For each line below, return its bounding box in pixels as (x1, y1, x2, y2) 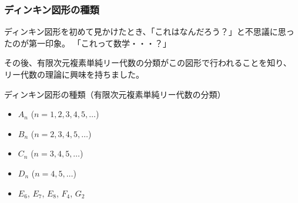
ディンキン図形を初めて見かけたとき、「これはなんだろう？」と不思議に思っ (4, 25, 294, 38)
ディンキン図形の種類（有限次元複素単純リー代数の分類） (4, 88, 226, 100)
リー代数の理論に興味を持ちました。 (4, 68, 144, 80)
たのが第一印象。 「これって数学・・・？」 (4, 36, 171, 49)
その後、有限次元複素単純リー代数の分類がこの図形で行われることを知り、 (4, 56, 292, 69)
